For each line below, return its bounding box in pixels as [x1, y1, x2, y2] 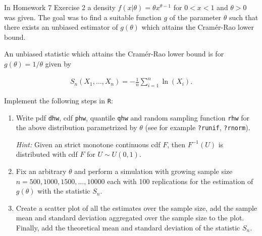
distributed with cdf [16, 149, 78, 159]
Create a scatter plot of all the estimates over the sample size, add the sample [16, 202, 257, 213]
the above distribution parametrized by [16, 122, 137, 133]
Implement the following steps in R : [4, 95, 113, 105]
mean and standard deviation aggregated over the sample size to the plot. [16, 212, 244, 223]
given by [45, 58, 71, 69]
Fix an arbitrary [16, 166, 67, 176]
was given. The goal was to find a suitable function [4, 12, 162, 22]
